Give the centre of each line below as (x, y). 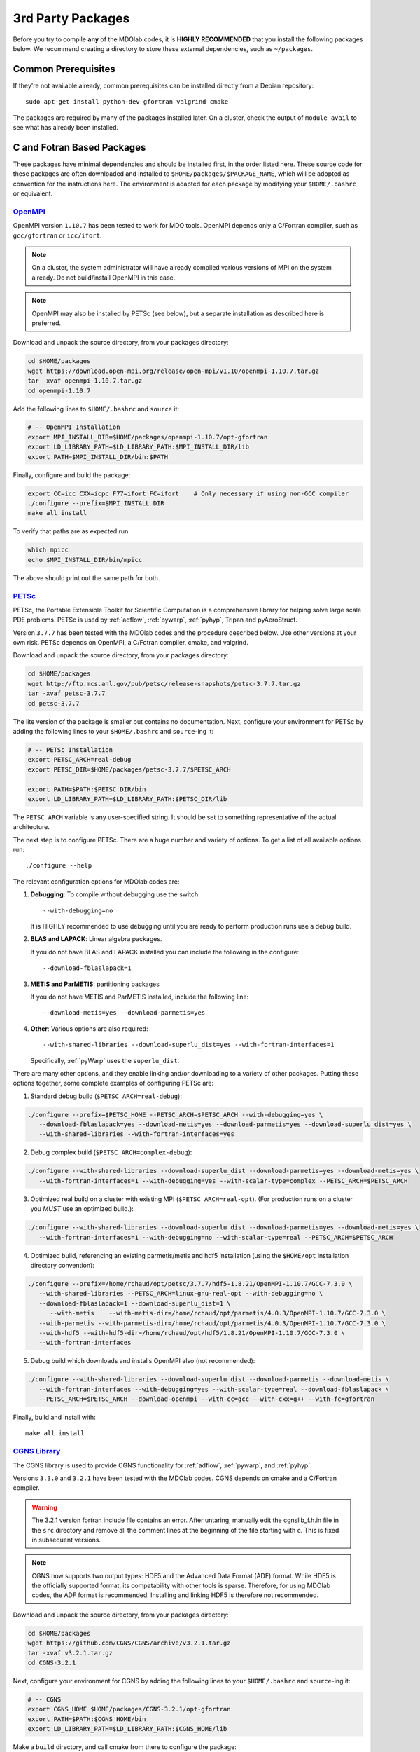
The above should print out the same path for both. (86, 577)
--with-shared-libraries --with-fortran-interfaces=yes (136, 1134)
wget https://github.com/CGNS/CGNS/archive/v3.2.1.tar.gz (129, 1643)
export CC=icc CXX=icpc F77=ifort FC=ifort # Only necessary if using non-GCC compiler (188, 493)
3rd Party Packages (71, 18)
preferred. (47, 323)
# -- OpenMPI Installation (74, 427)
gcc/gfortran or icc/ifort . (57, 235)
